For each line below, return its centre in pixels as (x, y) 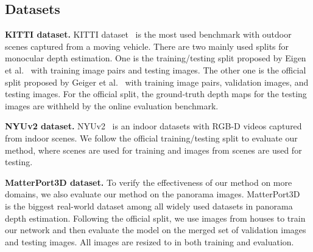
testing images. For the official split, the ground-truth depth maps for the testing (156, 94)
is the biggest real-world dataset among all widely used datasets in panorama (149, 206)
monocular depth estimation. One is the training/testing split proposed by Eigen (156, 58)
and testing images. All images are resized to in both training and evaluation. (149, 241)
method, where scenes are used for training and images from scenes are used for (153, 150)
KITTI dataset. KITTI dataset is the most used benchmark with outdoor (148, 34)
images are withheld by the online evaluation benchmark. (112, 105)
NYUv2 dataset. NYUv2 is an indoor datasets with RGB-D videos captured (153, 126)
